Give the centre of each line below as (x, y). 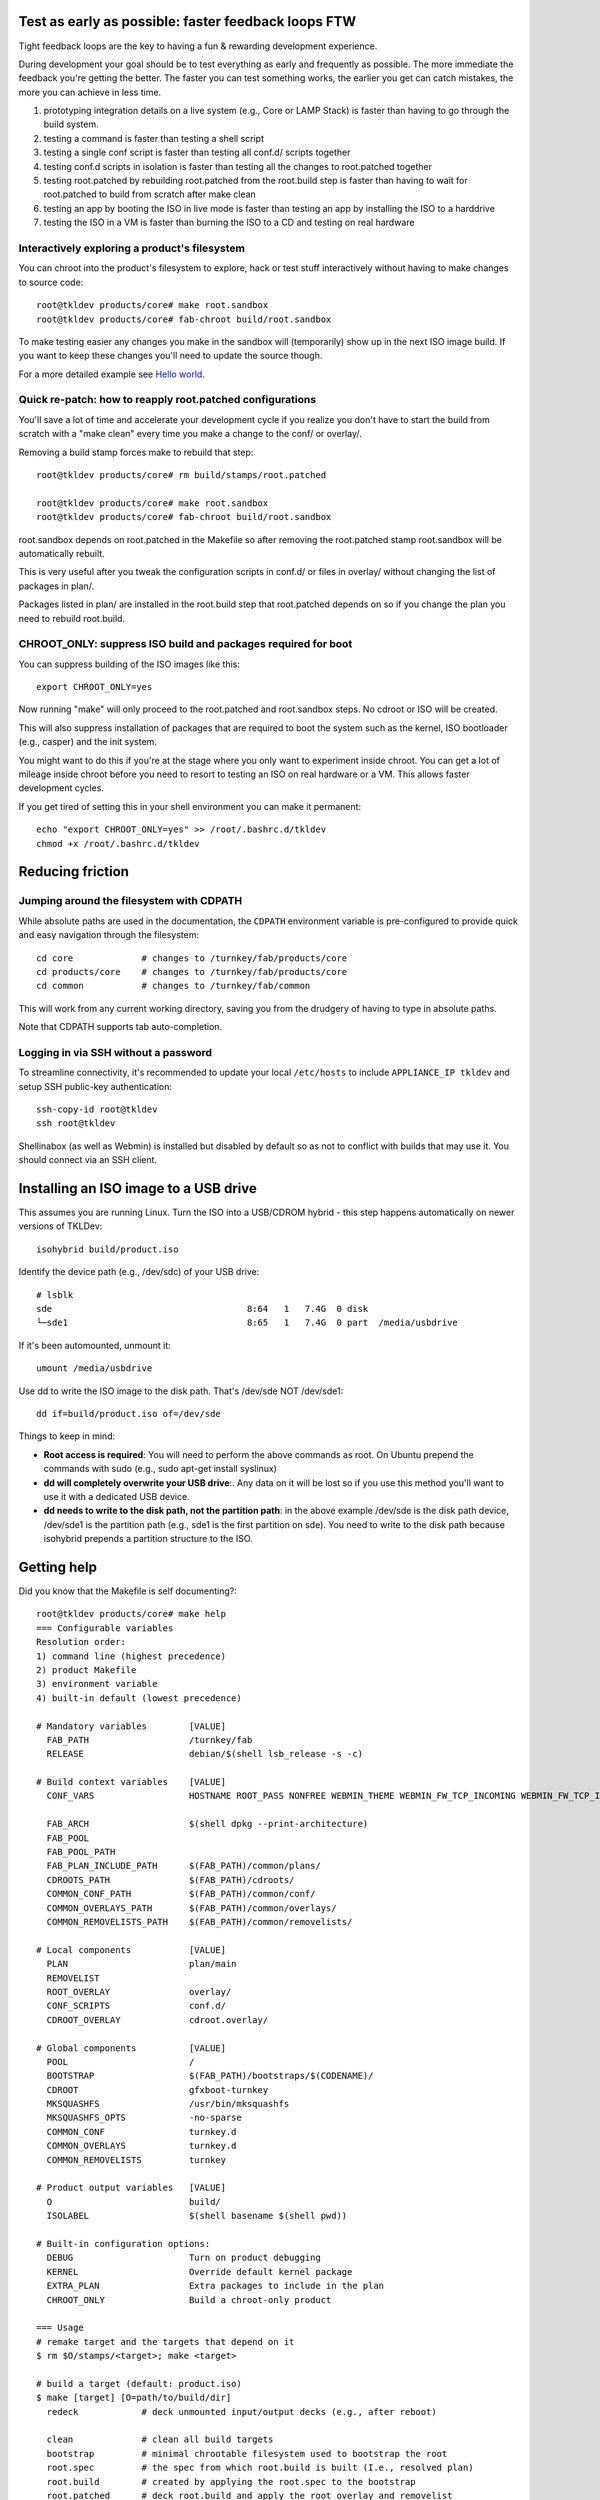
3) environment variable (97, 1684)
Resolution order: (81, 1642)
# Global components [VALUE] (131, 2048)
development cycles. (61, 788)
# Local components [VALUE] (131, 1949)
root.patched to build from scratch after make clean (150, 194)
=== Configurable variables (105, 1628)
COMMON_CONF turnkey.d (141, 2131)
